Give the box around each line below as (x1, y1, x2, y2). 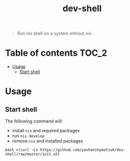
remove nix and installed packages (12, 138, 83, 144)
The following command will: (5, 118, 63, 124)
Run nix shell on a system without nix (17, 30, 92, 37)
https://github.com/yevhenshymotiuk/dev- (40, 147, 126, 153)
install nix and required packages (12, 128, 80, 134)
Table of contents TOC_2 (5, 47, 108, 59)
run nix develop (12, 133, 45, 139)
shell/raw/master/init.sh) (5, 152, 60, 157)
